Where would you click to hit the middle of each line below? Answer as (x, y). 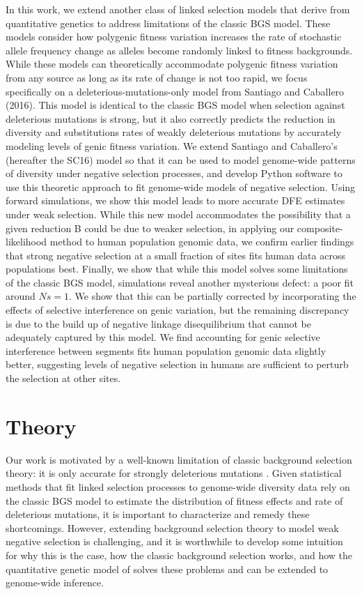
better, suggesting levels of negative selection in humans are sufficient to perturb (177, 364)
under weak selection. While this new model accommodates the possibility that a (178, 214)
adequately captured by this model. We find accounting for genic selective (163, 337)
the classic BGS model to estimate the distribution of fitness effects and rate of (174, 500)
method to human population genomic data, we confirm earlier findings (202, 242)
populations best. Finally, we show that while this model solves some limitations (177, 269)
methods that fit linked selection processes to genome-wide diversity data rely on (178, 486)
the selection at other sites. (63, 378)
